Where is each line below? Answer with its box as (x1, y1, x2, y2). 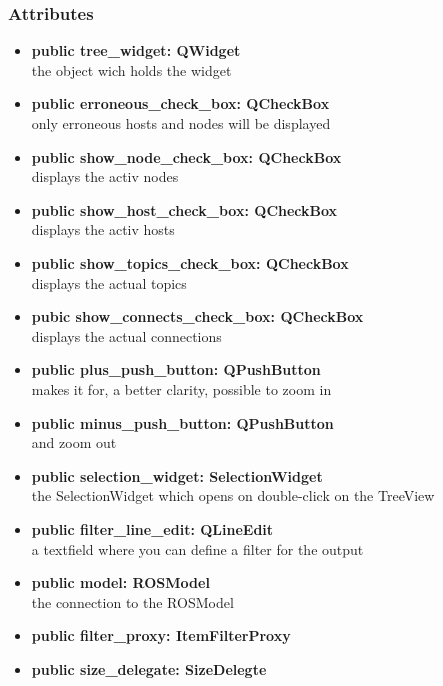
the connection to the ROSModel (31, 591, 234, 612)
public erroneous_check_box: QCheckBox (31, 93, 330, 114)
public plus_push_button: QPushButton (31, 359, 321, 380)
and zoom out (31, 432, 117, 453)
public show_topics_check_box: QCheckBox (31, 252, 349, 273)
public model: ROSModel (31, 572, 210, 593)
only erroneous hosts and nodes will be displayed (31, 113, 331, 133)
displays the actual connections (31, 325, 222, 346)
